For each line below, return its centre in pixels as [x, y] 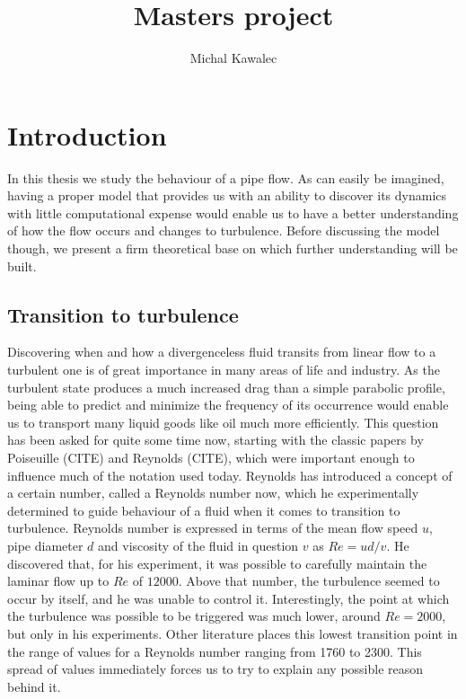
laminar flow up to [58, 581]
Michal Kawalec [233, 58]
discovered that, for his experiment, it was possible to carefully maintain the [217, 563]
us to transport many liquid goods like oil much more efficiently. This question [223, 422]
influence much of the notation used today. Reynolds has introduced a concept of [230, 475]
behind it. [34, 686]
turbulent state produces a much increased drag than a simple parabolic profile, [226, 387]
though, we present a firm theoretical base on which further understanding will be [233, 248]
